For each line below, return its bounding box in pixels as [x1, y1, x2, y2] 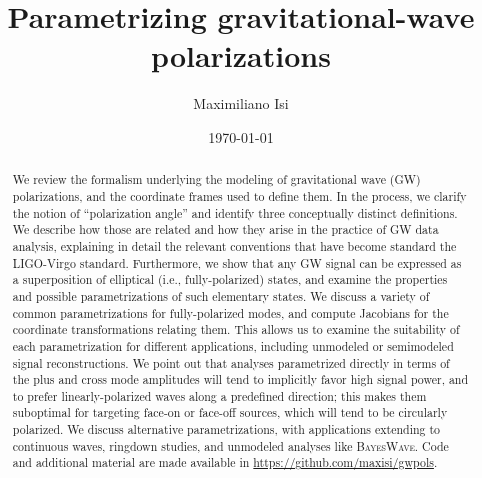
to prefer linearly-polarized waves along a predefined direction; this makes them [12, 387, 427, 404]
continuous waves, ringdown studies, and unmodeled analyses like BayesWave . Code [12, 437, 449, 454]
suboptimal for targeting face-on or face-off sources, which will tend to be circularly [12, 404, 448, 421]
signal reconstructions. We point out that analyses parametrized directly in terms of [12, 354, 450, 371]
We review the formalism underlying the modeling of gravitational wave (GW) [12, 171, 421, 188]
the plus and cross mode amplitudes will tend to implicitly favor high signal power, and [12, 371, 469, 388]
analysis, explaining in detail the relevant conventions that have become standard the [12, 237, 457, 254]
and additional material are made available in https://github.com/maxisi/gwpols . [12, 454, 438, 471]
